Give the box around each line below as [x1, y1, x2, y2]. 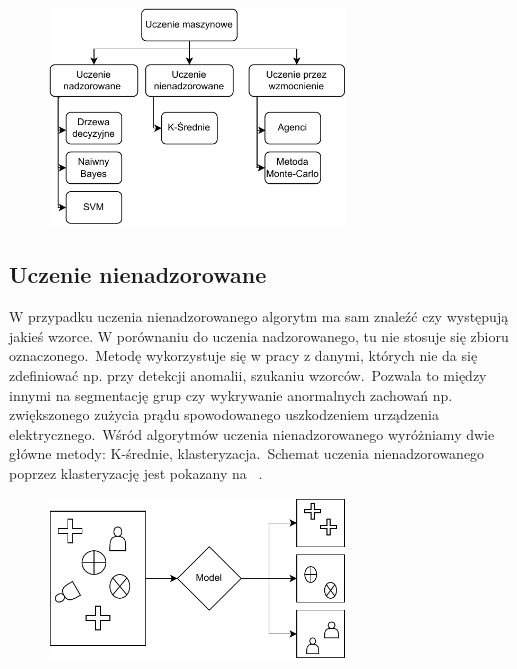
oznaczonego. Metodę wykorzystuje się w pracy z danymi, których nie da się [9, 345, 478, 366]
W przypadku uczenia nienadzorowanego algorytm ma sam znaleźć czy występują [9, 306, 509, 327]
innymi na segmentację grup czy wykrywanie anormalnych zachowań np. [9, 384, 453, 405]
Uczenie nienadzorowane [9, 259, 267, 290]
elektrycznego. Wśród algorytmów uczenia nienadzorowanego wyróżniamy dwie [9, 423, 495, 444]
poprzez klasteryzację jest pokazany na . [9, 463, 263, 484]
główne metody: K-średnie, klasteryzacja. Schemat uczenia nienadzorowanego [9, 443, 485, 464]
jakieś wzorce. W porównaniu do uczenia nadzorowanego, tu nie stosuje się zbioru [9, 325, 509, 346]
